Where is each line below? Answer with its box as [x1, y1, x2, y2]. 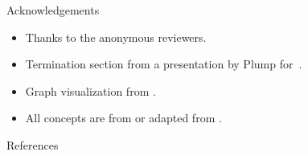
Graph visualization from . [25, 82, 156, 99]
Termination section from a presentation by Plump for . [25, 55, 302, 72]
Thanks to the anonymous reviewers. [25, 28, 207, 45]
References [6, 136, 59, 153]
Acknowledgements [6, 2, 100, 18]
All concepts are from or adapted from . [25, 109, 222, 126]
